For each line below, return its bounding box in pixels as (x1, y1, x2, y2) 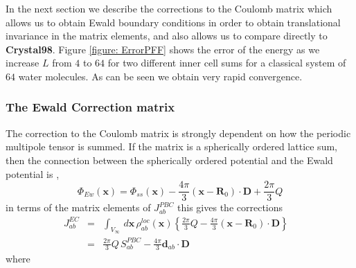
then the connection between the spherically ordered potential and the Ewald (6, 152, 333, 167)
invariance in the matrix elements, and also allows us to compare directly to (6, 28, 328, 43)
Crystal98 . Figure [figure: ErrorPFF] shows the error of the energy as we (6, 42, 320, 56)
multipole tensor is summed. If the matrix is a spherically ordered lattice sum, (6, 139, 337, 154)
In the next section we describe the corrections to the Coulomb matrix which (6, 1, 332, 15)
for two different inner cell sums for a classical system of (107, 55, 346, 70)
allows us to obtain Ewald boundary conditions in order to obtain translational (6, 15, 341, 29)
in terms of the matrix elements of (6, 200, 151, 215)
